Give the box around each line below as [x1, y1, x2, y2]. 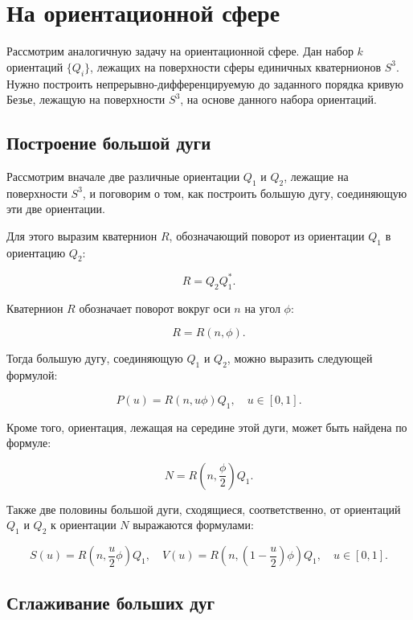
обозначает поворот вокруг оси [79, 299, 231, 316]
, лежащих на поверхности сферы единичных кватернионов [90, 58, 382, 75]
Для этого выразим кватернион [6, 227, 157, 244]
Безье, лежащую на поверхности [6, 91, 166, 108]
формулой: [6, 367, 58, 384]
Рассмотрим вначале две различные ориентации [6, 167, 240, 184]
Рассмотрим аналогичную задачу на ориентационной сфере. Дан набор [6, 43, 354, 60]
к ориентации [51, 516, 117, 533]
